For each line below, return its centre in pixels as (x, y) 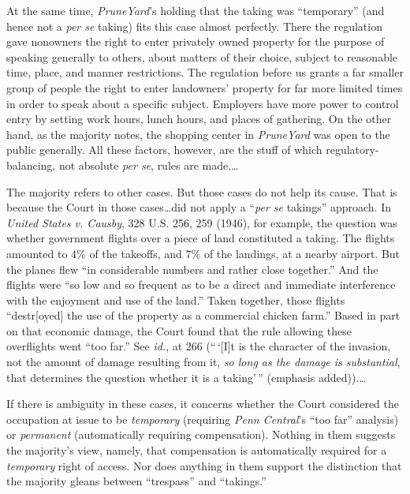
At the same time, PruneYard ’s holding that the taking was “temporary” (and (196, 10)
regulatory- (352, 150)
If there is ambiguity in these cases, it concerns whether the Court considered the (203, 404)
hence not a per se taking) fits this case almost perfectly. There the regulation (194, 26)
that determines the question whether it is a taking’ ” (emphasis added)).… (186, 377)
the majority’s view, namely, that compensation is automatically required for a (197, 450)
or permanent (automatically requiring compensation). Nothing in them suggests (201, 434)
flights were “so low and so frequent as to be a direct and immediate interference (201, 284)
